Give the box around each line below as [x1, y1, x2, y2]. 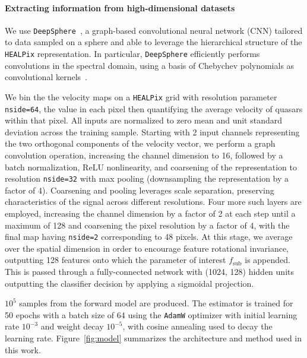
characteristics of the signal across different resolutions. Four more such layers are [5, 195, 302, 208]
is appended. [245, 254, 290, 266]
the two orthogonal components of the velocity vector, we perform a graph [5, 137, 276, 150]
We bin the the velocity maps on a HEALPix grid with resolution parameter [5, 90, 277, 103]
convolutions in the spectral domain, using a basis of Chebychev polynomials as [5, 59, 295, 71]
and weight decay [40, 320, 104, 332]
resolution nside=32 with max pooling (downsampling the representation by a [5, 172, 289, 185]
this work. [5, 343, 41, 356]
